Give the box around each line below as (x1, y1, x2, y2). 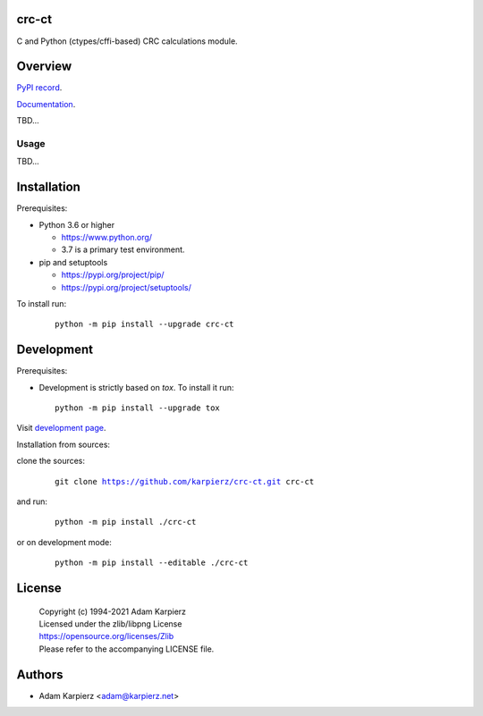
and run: (16, 496, 48, 507)
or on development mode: (16, 536, 112, 547)
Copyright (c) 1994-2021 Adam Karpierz (38, 606, 187, 617)
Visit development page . (16, 423, 106, 434)
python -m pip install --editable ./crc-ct (55, 558, 249, 568)
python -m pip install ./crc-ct (55, 517, 197, 527)
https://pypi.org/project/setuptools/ (61, 282, 191, 292)
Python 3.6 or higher (38, 219, 115, 230)
